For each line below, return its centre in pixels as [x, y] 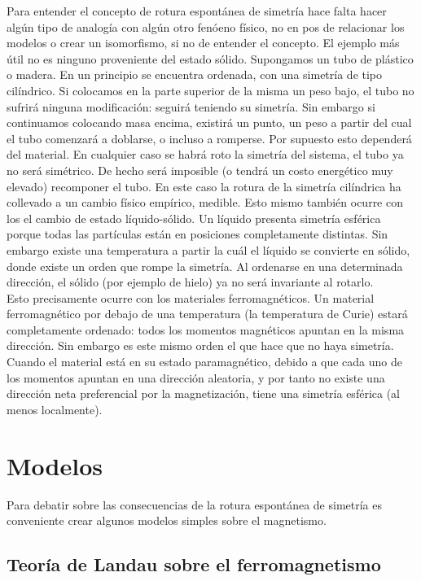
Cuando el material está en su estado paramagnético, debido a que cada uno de [205, 362]
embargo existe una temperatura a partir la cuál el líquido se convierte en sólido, [208, 249]
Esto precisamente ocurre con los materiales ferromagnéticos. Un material [191, 297]
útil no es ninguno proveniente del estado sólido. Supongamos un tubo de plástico [210, 58]
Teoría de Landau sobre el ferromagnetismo [194, 564]
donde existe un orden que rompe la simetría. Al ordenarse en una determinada [205, 266]
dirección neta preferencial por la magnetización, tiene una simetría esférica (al [203, 393]
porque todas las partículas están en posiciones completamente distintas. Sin [197, 234]
